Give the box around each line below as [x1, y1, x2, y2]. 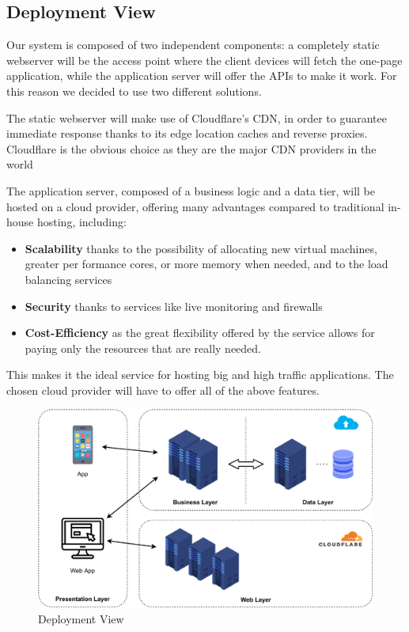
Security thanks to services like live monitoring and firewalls [25, 297, 323, 314]
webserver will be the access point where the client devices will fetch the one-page [6, 51, 403, 68]
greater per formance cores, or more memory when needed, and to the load [25, 255, 388, 272]
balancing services [25, 271, 112, 287]
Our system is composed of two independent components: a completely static [6, 36, 380, 53]
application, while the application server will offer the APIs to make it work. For [6, 67, 397, 84]
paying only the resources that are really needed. [25, 339, 261, 356]
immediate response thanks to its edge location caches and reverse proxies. [6, 125, 368, 142]
